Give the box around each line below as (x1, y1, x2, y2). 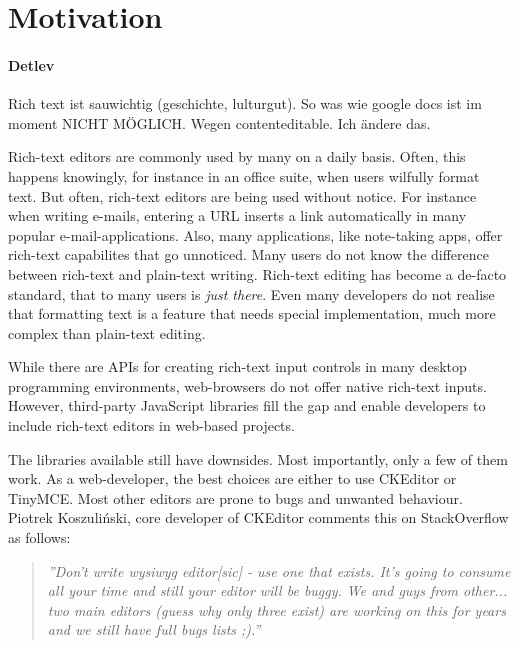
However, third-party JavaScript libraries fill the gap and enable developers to (8, 395, 486, 416)
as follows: (8, 527, 71, 548)
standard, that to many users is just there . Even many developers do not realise (8, 283, 495, 304)
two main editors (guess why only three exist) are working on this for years (47, 599, 506, 620)
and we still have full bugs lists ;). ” (47, 619, 261, 640)
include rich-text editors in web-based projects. (8, 415, 295, 436)
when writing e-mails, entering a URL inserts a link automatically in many (8, 205, 467, 226)
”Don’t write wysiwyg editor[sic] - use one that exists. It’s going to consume (47, 560, 511, 581)
